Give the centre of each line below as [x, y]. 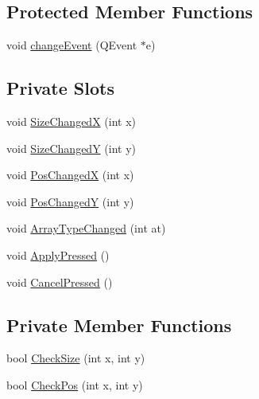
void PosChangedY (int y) [70, 201]
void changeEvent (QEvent [72, 45]
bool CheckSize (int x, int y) [76, 358]
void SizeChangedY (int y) [71, 148]
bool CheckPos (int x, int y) [75, 384]
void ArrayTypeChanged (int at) [86, 228]
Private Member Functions [119, 325]
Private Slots [60, 88]
